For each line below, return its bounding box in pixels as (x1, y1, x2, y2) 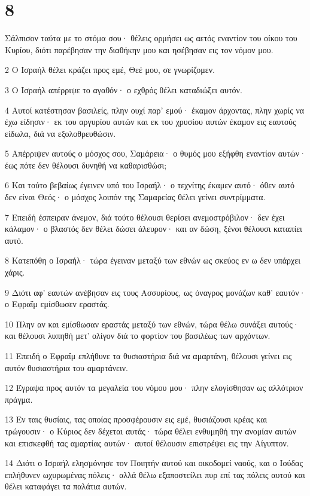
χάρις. (5, 266, 25, 278)
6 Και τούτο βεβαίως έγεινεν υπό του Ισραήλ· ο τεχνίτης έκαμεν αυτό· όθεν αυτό (5, 179, 295, 191)
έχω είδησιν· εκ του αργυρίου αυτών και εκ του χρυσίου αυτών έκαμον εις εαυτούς (5, 115, 296, 128)
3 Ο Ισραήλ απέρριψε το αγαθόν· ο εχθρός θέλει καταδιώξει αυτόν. (5, 83, 242, 96)
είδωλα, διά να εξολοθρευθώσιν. (5, 127, 116, 139)
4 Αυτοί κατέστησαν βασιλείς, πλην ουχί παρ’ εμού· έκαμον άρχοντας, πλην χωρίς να (5, 103, 305, 116)
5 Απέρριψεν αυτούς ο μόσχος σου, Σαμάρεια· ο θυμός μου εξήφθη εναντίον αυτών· (5, 147, 306, 160)
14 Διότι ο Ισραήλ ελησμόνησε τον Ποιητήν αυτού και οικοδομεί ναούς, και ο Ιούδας (5, 457, 303, 469)
